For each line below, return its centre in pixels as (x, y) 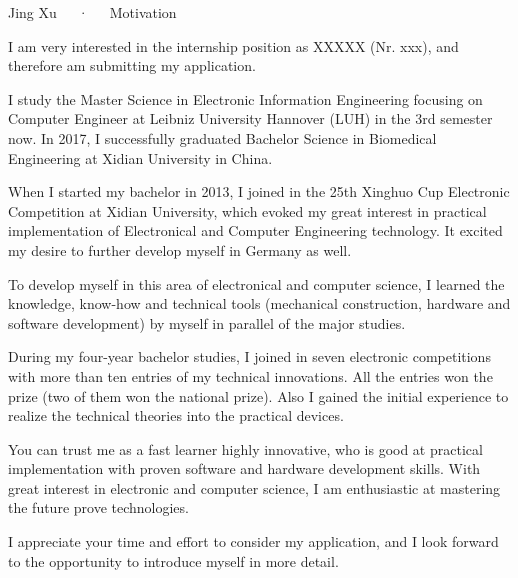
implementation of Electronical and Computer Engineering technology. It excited (255, 230)
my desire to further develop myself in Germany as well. (180, 249)
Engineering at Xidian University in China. (140, 157)
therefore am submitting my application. (132, 65)
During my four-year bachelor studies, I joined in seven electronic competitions (249, 356)
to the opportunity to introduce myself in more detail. (173, 560)
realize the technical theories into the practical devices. (176, 415)
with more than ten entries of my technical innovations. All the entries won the (250, 375)
